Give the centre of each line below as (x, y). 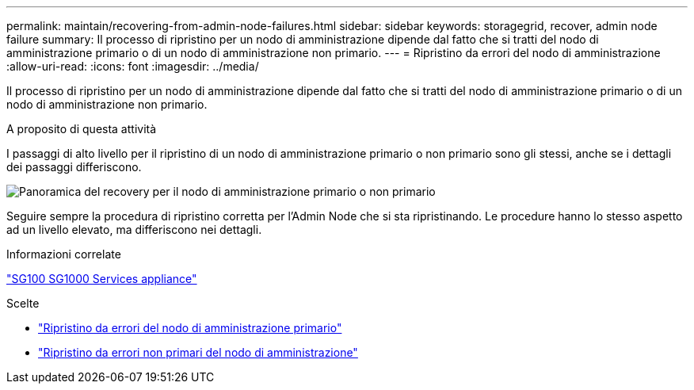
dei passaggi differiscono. (74, 167)
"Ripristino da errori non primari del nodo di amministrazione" (198, 352)
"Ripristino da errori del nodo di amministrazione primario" (190, 328)
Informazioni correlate (64, 254)
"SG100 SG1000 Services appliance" (102, 279)
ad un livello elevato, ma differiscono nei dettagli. (134, 229)
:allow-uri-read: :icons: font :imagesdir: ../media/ (133, 66)
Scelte (23, 303)
